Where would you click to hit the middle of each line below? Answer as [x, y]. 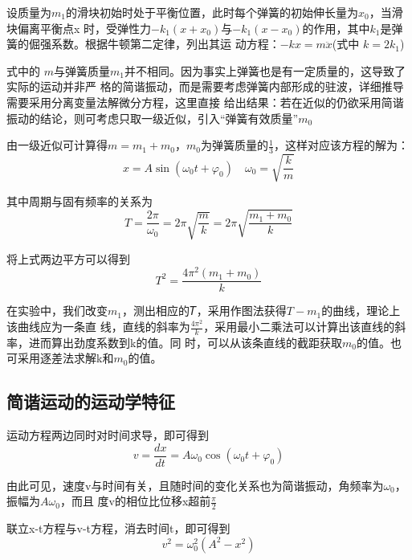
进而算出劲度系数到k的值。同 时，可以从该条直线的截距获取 [186, 342]
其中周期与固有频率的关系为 [80, 200]
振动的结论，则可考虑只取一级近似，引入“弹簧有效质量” [153, 118]
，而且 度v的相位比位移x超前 [135, 501]
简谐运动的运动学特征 [91, 401]
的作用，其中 [336, 28]
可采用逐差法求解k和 [60, 358]
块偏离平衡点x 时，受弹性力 [79, 28]
